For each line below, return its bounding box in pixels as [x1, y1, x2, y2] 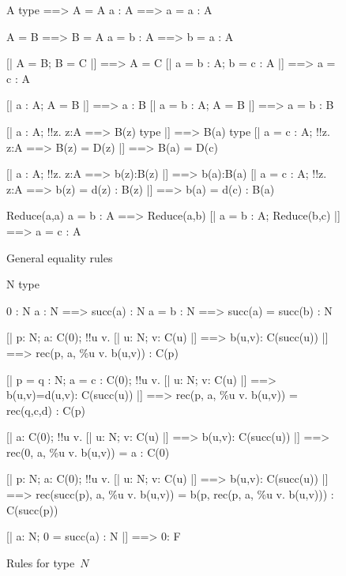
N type [6, 276, 39, 292]
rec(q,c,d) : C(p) [6, 401, 85, 418]
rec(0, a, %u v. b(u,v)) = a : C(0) [6, 443, 170, 460]
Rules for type [6, 554, 75, 570]
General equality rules [6, 249, 113, 265]
